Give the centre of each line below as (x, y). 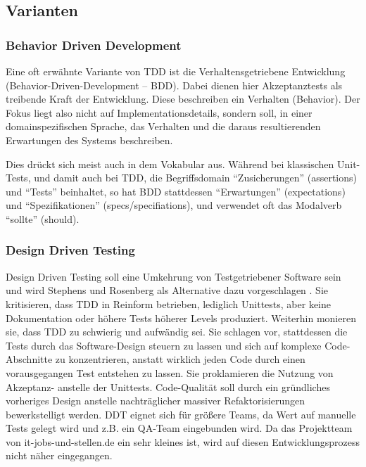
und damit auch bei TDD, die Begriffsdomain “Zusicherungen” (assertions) (195, 178)
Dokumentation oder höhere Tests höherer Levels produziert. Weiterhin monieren (181, 318)
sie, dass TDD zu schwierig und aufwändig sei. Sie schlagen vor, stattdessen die (177, 332)
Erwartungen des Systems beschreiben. (89, 140)
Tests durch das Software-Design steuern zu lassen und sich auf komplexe (164, 345)
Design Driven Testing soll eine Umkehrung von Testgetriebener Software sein (173, 276)
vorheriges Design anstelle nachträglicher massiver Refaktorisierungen (155, 401)
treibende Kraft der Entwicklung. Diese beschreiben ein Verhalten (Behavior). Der (183, 99)
